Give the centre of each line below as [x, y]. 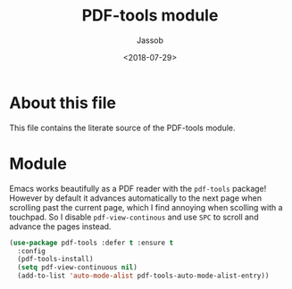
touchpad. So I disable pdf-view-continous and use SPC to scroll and [134, 217]
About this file [63, 103]
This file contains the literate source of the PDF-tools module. [122, 128]
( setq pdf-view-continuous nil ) [78, 268]
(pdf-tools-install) [55, 260]
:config [32, 251]
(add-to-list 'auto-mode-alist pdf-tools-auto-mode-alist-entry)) [143, 276]
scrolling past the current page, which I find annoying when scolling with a [146, 207]
